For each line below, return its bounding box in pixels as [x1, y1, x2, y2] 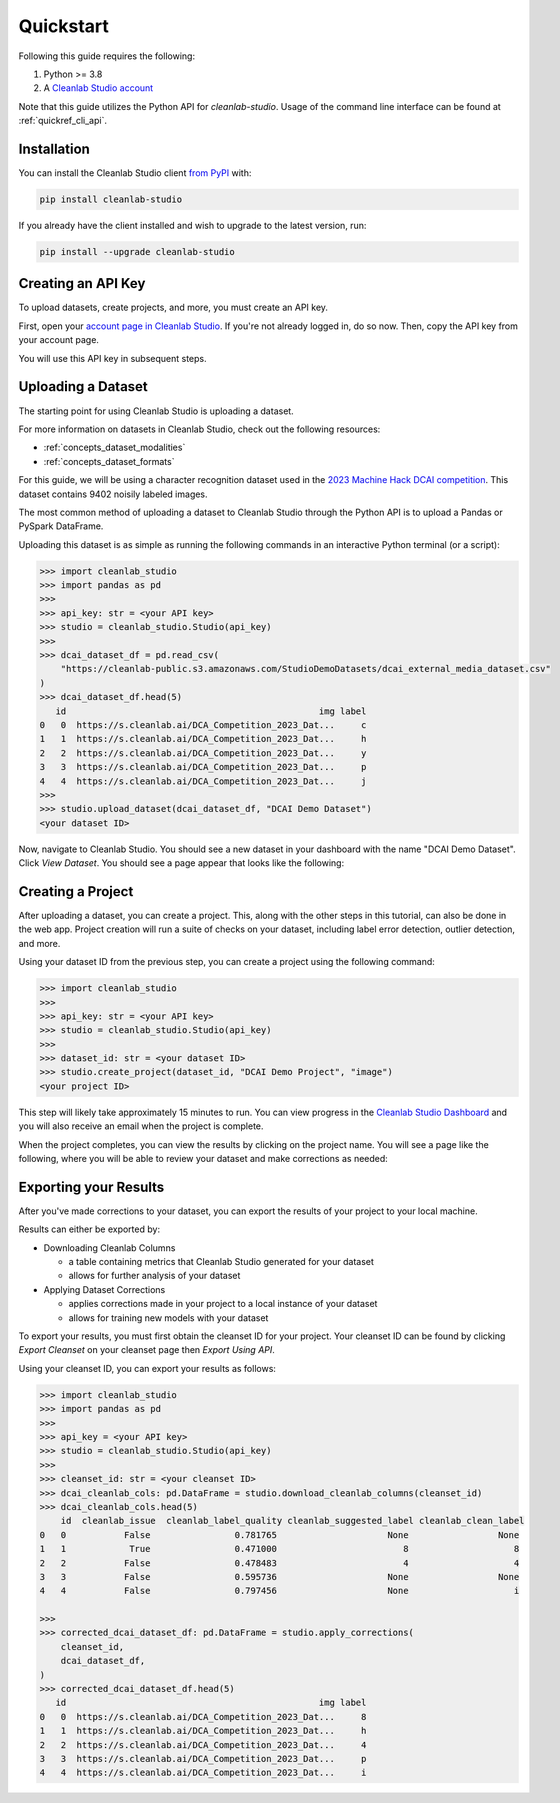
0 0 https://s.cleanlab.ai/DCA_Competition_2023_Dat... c [39, 719, 367, 730]
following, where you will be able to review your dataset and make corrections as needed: [18, 1153, 389, 1165]
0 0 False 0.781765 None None [39, 1529, 520, 1540]
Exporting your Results [18, 1178, 165, 1195]
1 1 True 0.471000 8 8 [39, 1543, 520, 1555]
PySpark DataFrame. [18, 520, 104, 532]
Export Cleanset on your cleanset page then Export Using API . [18, 1344, 275, 1356]
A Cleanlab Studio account [43, 82, 154, 94]
